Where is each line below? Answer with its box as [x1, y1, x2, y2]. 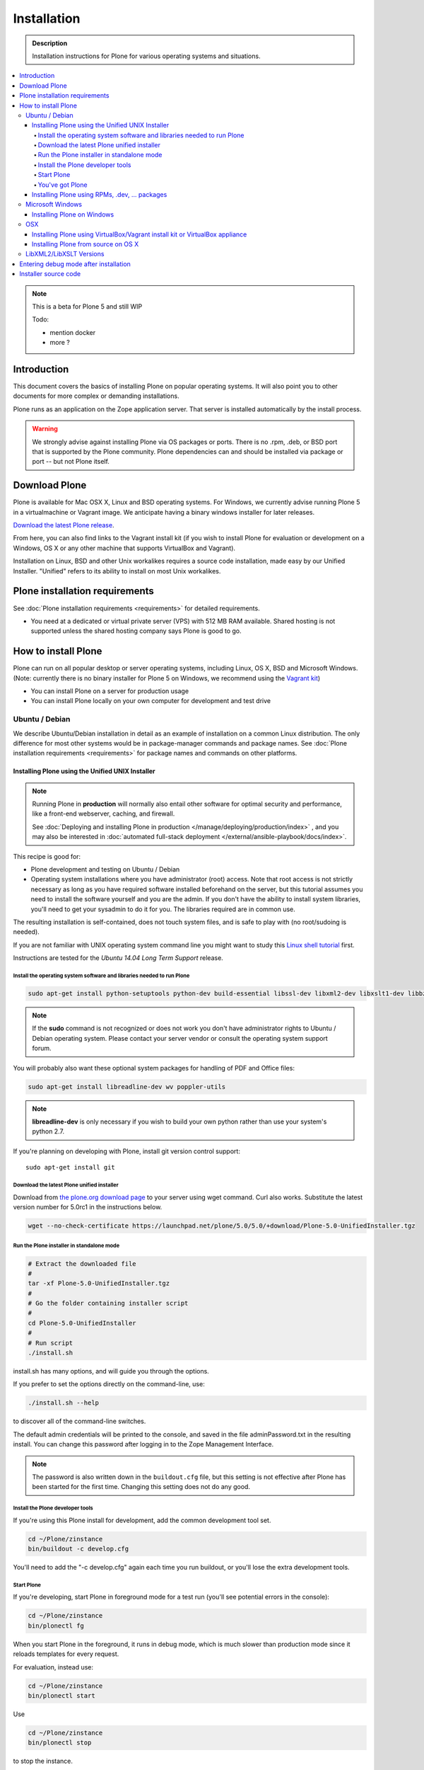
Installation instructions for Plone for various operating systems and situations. [32, 52, 261, 60]
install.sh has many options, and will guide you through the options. [13, 1367, 210, 1375]
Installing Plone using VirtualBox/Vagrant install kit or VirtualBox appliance [32, 230, 247, 239]
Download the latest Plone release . [13, 521, 114, 530]
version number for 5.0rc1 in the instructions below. [13, 1202, 163, 1211]
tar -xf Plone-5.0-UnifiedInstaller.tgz [28, 1279, 170, 1288]
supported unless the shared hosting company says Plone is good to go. [30, 627, 242, 635]
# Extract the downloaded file [28, 1260, 137, 1267]
